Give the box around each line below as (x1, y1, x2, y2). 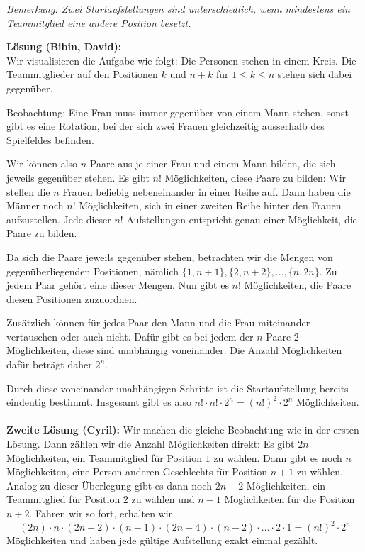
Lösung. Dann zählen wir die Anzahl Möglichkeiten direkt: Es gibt (6, 436, 295, 451)
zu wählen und (131, 492, 195, 507)
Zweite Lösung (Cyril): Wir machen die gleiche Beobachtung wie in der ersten (6, 422, 359, 437)
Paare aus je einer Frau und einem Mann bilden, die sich (89, 156, 336, 171)
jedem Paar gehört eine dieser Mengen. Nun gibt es (6, 277, 229, 292)
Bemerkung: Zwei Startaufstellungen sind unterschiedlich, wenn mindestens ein (6, 1, 350, 16)
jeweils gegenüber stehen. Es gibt (6, 170, 150, 184)
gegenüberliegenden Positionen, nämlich (6, 263, 179, 278)
